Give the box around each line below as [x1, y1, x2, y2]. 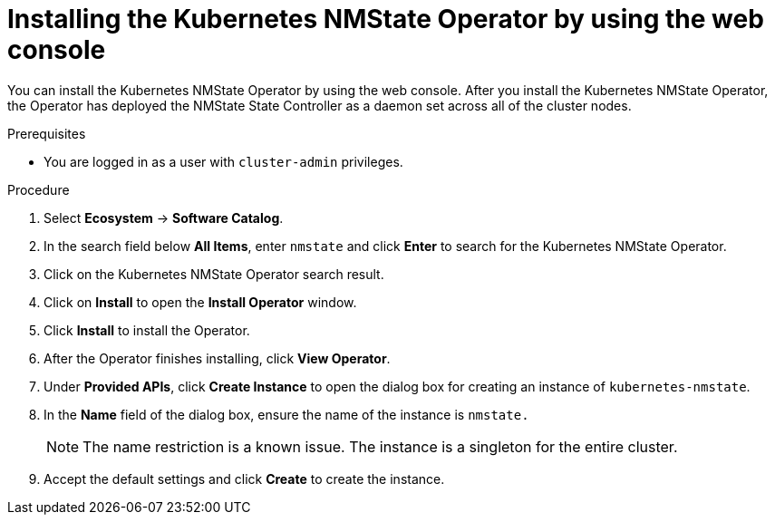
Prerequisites [7, 125, 86, 141]
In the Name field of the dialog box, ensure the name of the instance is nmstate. [44, 406, 529, 422]
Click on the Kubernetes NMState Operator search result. [44, 266, 384, 282]
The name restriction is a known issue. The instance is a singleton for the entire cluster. [82, 437, 678, 456]
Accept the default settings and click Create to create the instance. [44, 470, 445, 487]
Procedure [7, 181, 70, 198]
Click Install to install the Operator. [44, 322, 250, 338]
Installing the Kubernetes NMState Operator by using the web [7, 4, 764, 34]
